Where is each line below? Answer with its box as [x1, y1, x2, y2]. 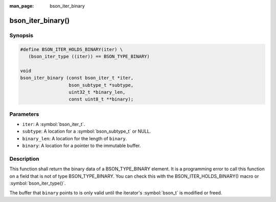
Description [9, 155, 39, 162]
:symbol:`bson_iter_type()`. [9, 180, 66, 186]
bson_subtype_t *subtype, [68, 82, 134, 88]
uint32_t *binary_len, [68, 89, 126, 95]
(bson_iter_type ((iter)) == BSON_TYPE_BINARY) [28, 54, 150, 59]
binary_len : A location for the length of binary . [22, 135, 127, 141]
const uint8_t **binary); [68, 96, 134, 102]
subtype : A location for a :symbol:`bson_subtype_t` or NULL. [22, 128, 151, 135]
